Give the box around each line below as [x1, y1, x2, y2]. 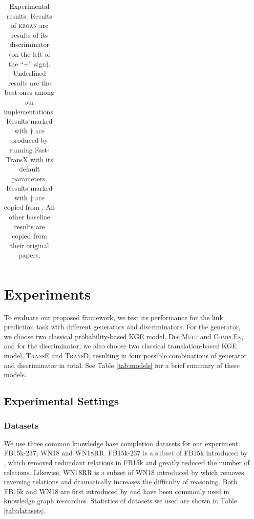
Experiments [4, 283, 91, 303]
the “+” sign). [8, 58, 51, 68]
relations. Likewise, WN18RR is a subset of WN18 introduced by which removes [4, 467, 244, 477]
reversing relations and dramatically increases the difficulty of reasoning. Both [4, 476, 237, 487]
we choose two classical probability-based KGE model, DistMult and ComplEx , [4, 331, 244, 341]
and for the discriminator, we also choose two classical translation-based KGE [4, 341, 237, 351]
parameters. [12, 173, 47, 183]
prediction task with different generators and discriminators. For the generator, [4, 322, 241, 332]
